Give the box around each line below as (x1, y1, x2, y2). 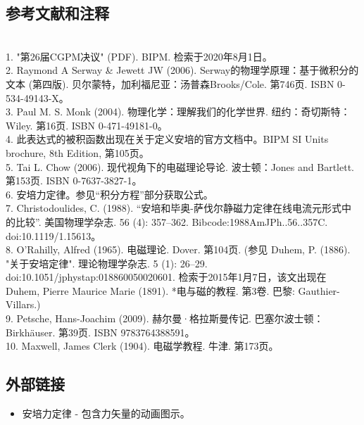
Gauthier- (298, 283, 340, 298)
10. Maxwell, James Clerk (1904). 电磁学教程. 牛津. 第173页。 (6, 338, 279, 353)
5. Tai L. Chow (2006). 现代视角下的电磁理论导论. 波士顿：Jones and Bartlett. (6, 159, 354, 174)
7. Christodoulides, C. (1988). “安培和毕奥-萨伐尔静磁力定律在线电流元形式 (6, 201, 341, 215)
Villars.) (6, 297, 41, 312)
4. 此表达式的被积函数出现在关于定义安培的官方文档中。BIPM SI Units (6, 132, 329, 146)
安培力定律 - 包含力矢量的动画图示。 (22, 406, 190, 421)
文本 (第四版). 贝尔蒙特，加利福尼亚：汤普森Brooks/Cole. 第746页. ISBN (6, 76, 334, 91)
